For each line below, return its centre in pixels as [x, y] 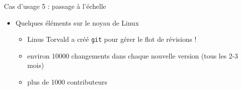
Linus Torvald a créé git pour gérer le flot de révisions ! [112, 39]
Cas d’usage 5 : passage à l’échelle [55, 6]
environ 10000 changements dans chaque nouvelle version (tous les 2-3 [133, 55]
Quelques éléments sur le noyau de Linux [77, 22]
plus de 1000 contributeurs [67, 82]
